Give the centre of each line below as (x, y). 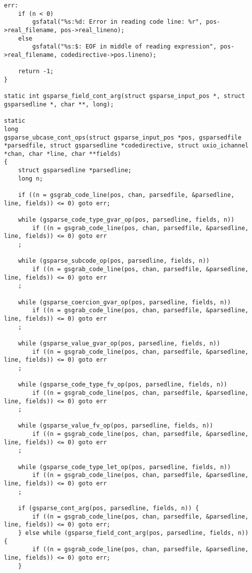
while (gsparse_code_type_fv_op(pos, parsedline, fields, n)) (123, 385)
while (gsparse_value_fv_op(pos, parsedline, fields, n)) (116, 426)
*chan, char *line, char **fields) (63, 154)
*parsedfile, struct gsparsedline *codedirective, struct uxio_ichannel (126, 146)
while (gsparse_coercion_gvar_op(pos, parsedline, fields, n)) (125, 302)
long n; (30, 178)
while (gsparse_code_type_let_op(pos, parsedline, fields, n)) (125, 467)
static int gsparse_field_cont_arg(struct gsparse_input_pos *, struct (125, 96)
